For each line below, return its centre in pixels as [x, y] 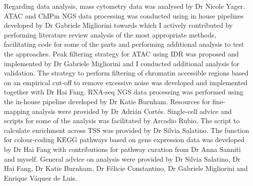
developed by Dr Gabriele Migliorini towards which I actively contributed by [118, 25]
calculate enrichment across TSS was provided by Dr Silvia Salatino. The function [127, 130]
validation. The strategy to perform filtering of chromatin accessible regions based [126, 73]
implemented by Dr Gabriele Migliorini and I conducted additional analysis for [122, 63]
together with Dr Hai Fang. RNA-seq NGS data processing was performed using [124, 92]
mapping [17, 111]
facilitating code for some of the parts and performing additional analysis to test [124, 44]
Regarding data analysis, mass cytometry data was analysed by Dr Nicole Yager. [125, 6]
